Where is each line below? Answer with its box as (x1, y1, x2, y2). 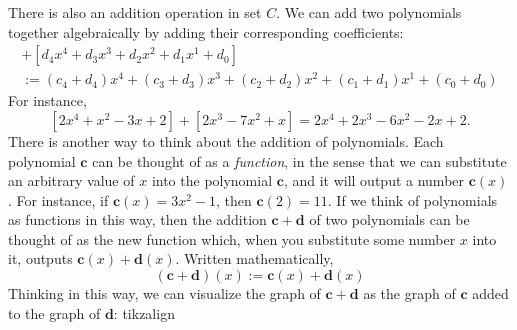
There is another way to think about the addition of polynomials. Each (8, 130, 444, 151)
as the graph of (363, 283, 456, 304)
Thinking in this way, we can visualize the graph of (8, 283, 321, 304)
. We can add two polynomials (276, 2, 462, 22)
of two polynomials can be (309, 209, 470, 230)
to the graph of (8, 302, 101, 323)
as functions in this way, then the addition (8, 209, 267, 230)
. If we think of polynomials (327, 189, 498, 210)
